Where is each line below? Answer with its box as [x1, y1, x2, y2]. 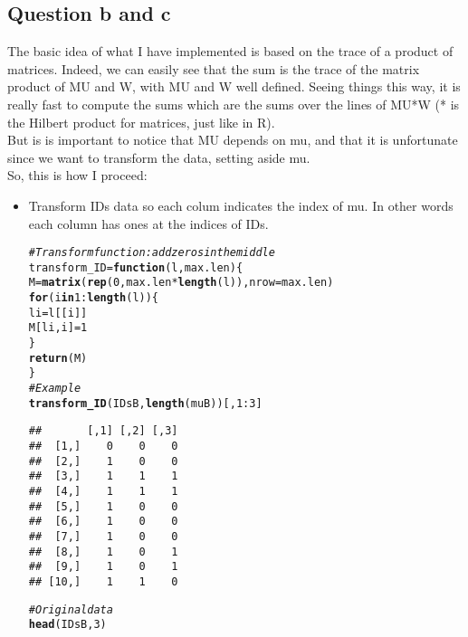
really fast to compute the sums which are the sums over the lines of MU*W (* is [7, 94, 460, 113]
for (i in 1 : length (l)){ [28, 291, 159, 305]
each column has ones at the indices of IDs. [28, 214, 269, 233]
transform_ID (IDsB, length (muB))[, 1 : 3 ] [28, 396, 263, 410]
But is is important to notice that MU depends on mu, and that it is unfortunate [7, 130, 458, 149]
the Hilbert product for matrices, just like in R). [7, 112, 275, 131]
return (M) [28, 351, 88, 365]
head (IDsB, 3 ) [28, 618, 107, 632]
